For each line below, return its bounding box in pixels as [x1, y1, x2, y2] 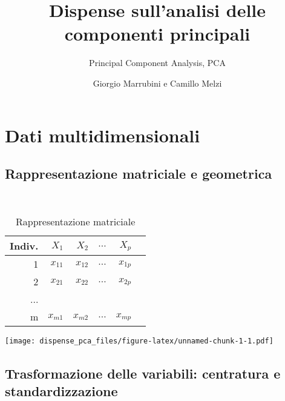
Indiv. [10, 239, 39, 253]
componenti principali [64, 21, 251, 46]
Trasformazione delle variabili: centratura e [5, 363, 281, 382]
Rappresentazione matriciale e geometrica [5, 164, 272, 183]
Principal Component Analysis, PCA [89, 56, 226, 69]
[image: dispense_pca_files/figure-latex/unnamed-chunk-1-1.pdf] [5, 337, 274, 346]
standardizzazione [5, 381, 118, 400]
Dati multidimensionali [5, 122, 200, 147]
